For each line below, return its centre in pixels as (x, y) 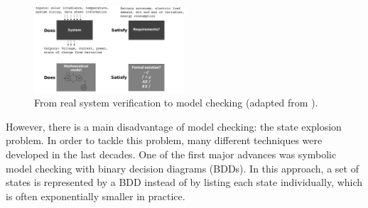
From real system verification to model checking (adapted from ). (176, 103)
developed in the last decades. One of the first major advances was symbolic (171, 154)
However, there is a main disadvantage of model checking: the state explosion (174, 126)
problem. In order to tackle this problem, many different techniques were (164, 140)
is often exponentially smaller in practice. (96, 196)
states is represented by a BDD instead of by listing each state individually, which (184, 182)
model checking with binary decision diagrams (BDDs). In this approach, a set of (182, 168)
